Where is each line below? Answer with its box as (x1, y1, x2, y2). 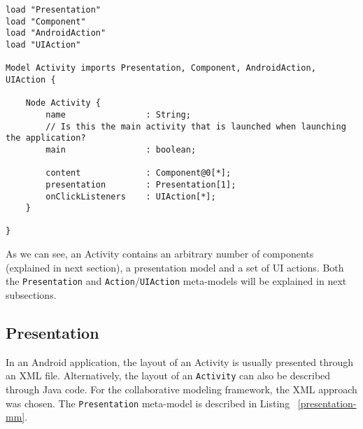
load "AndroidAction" (6, 28, 106, 38)
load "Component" (6, 16, 86, 27)
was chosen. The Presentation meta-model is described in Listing (6, 395, 290, 410)
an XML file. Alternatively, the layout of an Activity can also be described (6, 368, 331, 383)
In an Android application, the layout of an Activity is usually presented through (6, 354, 354, 369)
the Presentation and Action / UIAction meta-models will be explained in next (6, 274, 347, 288)
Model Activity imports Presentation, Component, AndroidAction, (6, 63, 316, 73)
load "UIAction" (6, 39, 81, 50)
